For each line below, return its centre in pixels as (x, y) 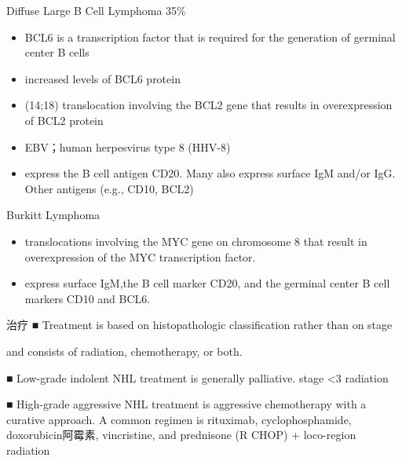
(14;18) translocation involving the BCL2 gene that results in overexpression (208, 105)
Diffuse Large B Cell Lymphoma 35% (96, 10)
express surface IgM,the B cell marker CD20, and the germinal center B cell (207, 283)
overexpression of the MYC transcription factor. (140, 256)
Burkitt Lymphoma (53, 215)
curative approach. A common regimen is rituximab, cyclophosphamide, (179, 419)
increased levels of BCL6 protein (102, 78)
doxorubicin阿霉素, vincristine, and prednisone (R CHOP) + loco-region (181, 435)
